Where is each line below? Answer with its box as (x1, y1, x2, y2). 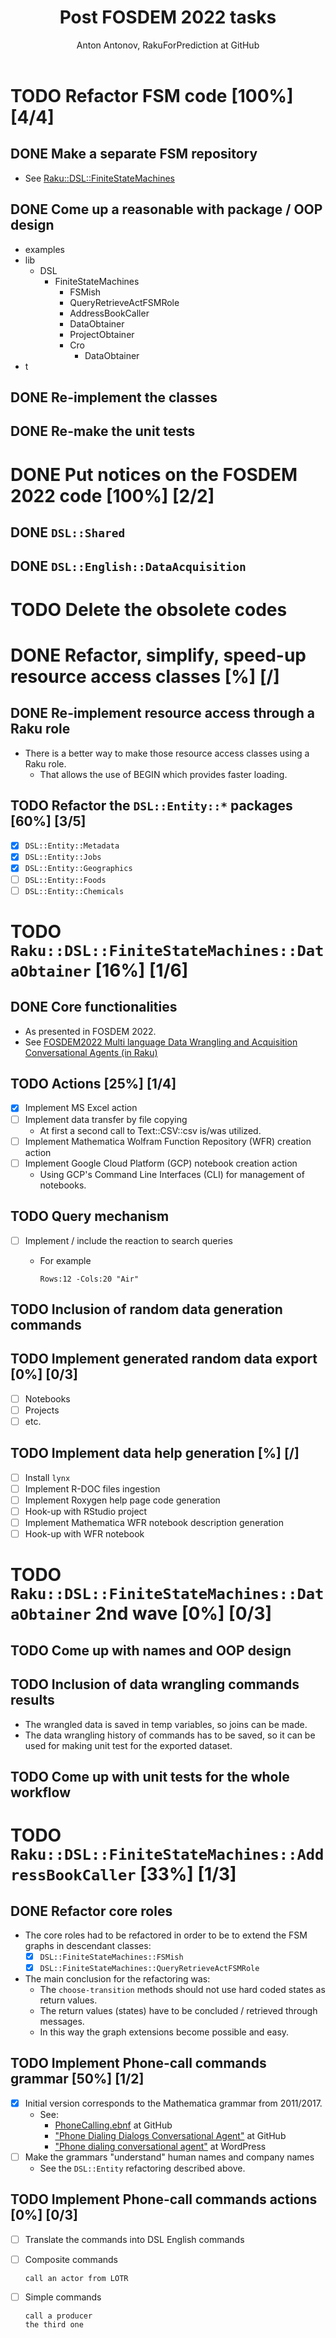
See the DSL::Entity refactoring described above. (39, 2162, 246, 2174)
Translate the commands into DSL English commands (24, 2233, 245, 2245)
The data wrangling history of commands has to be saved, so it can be (24, 1729, 316, 1741)
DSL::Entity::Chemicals (24, 886, 125, 896)
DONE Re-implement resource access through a (10, 705, 316, 722)
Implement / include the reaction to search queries (24, 1234, 233, 1246)
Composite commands (24, 2253, 118, 2265)
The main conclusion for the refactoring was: (24, 1973, 211, 1985)
